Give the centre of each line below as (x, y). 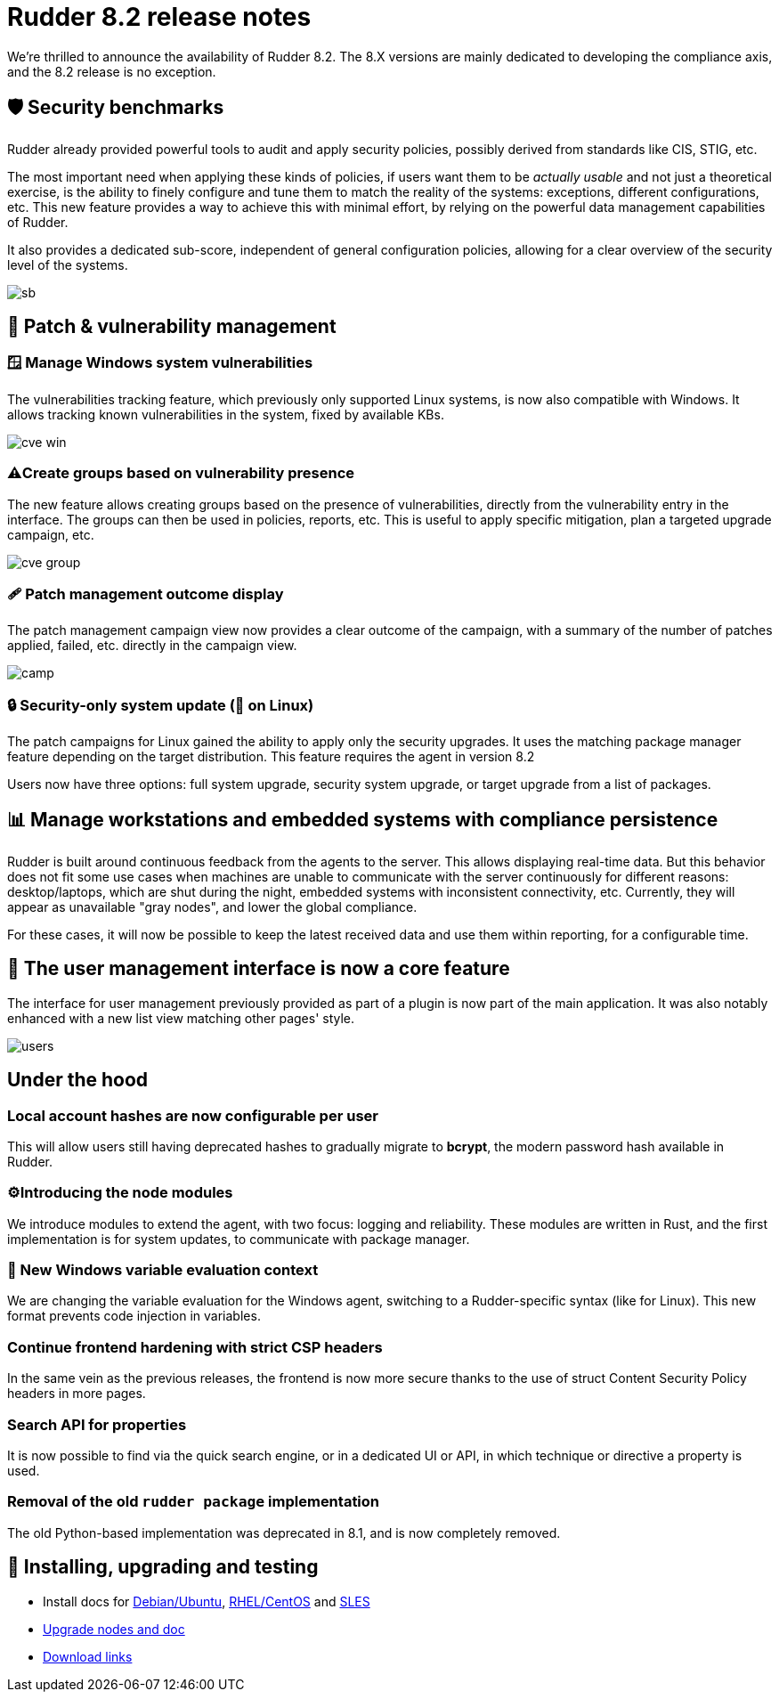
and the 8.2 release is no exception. (112, 71)
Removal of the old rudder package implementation (194, 1502)
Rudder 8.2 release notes (159, 17)
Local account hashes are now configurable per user (193, 1115)
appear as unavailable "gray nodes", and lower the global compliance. (212, 906)
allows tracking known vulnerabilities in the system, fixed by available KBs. (226, 414)
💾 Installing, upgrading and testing (163, 1567)
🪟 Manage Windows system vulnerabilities (160, 363)
